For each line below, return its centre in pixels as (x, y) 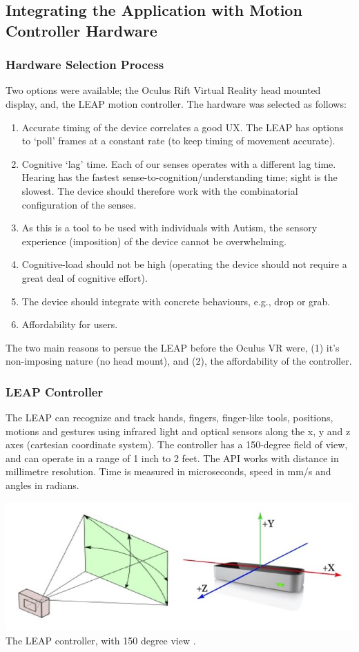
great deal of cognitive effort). (85, 277)
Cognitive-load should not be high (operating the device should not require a (184, 264)
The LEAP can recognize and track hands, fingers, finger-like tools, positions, (169, 418)
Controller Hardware (81, 30)
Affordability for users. (70, 324)
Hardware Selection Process (85, 65)
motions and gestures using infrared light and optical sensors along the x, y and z (178, 431)
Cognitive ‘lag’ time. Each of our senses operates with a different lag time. (179, 163)
